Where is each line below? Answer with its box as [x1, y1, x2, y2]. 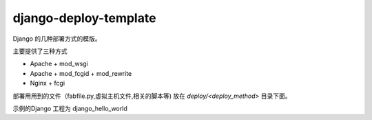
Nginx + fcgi [30, 79, 65, 88]
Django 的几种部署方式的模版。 [12, 34, 101, 43]
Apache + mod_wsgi [30, 59, 89, 68]
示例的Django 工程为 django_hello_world [12, 104, 127, 112]
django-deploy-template [12, 10, 156, 26]
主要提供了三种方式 [12, 47, 68, 55]
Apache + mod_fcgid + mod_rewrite [30, 69, 132, 77]
